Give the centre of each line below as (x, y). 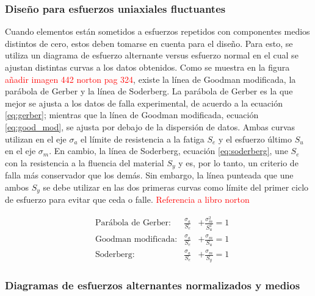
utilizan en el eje (36, 139)
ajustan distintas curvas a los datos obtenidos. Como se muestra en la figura (147, 67)
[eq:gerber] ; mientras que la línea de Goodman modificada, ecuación (132, 115)
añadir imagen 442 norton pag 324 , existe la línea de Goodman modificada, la (150, 79)
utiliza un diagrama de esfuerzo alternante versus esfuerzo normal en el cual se (152, 55)
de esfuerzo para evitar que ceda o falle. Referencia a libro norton (127, 199)
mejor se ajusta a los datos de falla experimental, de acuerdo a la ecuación (144, 103)
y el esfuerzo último (255, 139)
